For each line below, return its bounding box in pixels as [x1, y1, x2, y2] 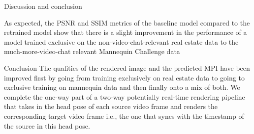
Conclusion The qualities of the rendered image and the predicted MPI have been [4, 62, 250, 73]
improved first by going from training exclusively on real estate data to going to [4, 72, 245, 82]
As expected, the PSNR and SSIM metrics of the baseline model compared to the [4, 17, 250, 27]
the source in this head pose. [4, 120, 90, 131]
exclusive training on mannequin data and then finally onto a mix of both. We [4, 82, 240, 92]
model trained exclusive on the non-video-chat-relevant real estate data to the [4, 36, 239, 47]
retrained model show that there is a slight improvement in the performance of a [4, 27, 247, 37]
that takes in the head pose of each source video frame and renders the [4, 101, 218, 111]
